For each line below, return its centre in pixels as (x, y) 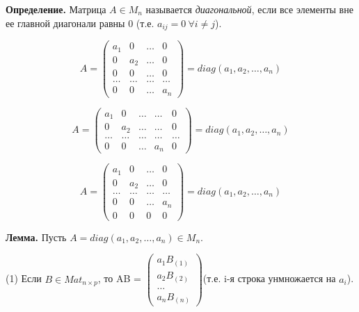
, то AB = (119, 278)
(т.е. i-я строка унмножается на (269, 278)
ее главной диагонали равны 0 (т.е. (80, 23)
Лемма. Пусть (36, 237)
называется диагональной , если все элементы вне (249, 9)
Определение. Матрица (56, 9)
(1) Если (24, 278)
